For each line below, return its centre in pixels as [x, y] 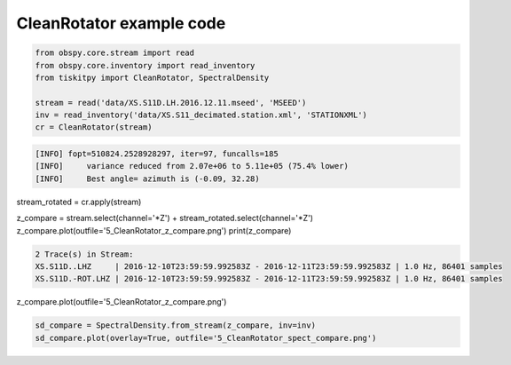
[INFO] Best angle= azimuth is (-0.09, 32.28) [148, 179]
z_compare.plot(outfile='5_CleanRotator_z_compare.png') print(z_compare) [154, 230]
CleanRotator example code [121, 23]
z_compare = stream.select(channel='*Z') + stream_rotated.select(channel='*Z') [165, 218]
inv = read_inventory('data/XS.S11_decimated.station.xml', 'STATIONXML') [201, 115]
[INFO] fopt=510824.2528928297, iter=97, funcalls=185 [157, 154]
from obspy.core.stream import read [115, 53]
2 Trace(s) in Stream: [84, 254]
